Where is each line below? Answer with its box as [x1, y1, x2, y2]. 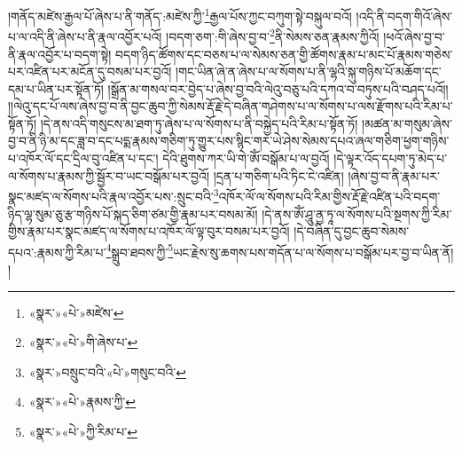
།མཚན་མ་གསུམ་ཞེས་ [362, 114, 452, 132]
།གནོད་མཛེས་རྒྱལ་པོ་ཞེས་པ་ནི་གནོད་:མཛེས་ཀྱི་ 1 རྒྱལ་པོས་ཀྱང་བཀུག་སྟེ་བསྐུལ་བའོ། [8, 4, 352, 25]
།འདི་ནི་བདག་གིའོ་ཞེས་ [356, 6, 453, 25]
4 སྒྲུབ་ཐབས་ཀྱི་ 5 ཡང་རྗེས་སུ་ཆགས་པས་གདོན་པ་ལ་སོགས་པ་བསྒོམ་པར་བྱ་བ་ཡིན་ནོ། [106, 240, 454, 261]
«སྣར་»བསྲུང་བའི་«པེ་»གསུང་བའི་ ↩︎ [28, 362, 186, 381]
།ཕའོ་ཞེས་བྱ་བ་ [383, 27, 445, 45]
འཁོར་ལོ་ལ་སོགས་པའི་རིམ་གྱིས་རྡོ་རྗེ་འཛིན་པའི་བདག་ [218, 186, 441, 205]
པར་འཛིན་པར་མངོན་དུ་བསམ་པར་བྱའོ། [8, 62, 172, 81]
